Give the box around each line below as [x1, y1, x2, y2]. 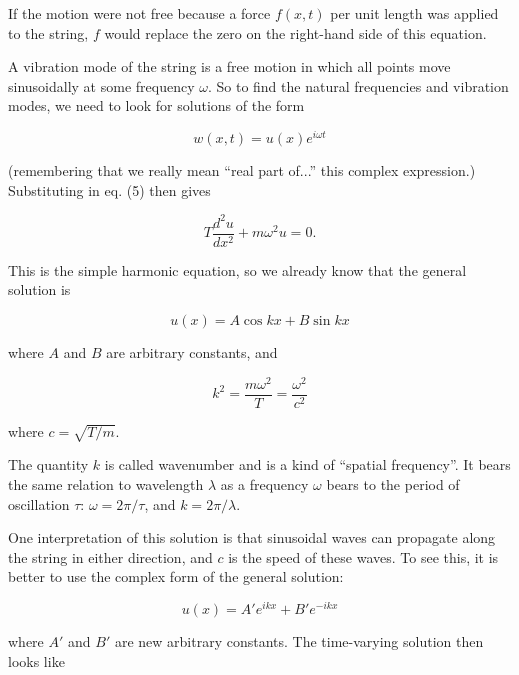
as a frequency [220, 474, 309, 495]
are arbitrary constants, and [106, 341, 278, 362]
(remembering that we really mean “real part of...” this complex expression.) [8, 160, 476, 181]
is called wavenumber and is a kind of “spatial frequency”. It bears [104, 454, 511, 475]
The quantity [8, 454, 89, 475]
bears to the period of [326, 474, 460, 495]
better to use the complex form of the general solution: [8, 566, 344, 587]
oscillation [8, 493, 70, 514]
